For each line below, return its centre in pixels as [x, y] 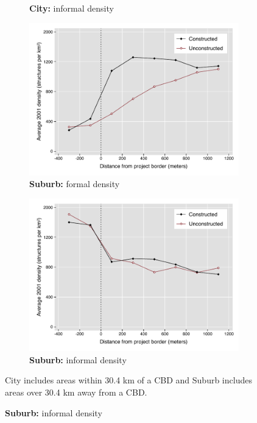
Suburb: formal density [75, 184]
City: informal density [72, 8]
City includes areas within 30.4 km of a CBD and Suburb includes [128, 380]
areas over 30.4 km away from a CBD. [76, 392]
